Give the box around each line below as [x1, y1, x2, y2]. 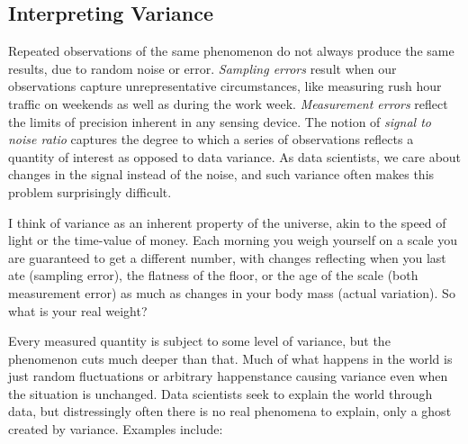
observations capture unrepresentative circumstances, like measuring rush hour [8, 77, 442, 95]
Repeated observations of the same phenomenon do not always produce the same [8, 41, 454, 60]
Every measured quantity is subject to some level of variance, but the [8, 331, 391, 350]
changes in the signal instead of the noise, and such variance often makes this [8, 165, 435, 184]
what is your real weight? [8, 301, 148, 320]
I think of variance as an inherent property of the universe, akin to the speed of [8, 213, 446, 231]
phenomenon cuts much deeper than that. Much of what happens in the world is [8, 349, 453, 367]
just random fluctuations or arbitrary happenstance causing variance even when [8, 367, 448, 385]
